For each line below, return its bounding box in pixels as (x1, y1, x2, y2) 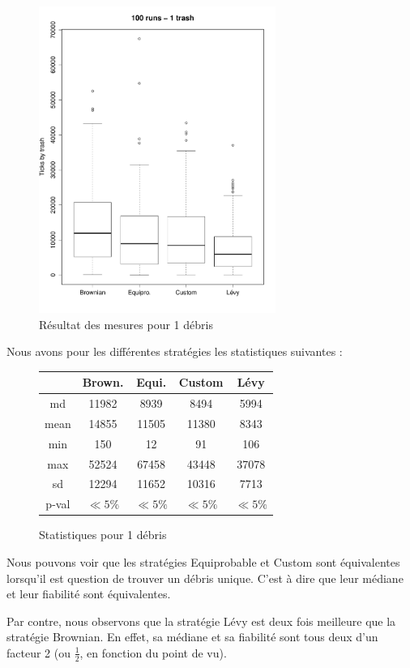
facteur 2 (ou (6, 644, 70, 661)
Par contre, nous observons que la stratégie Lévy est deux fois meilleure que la (6, 612, 396, 629)
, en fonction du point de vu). (79, 644, 227, 661)
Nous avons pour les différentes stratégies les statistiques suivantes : (6, 343, 343, 360)
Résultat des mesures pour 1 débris (39, 315, 213, 332)
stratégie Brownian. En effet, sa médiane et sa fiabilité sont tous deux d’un (6, 628, 378, 645)
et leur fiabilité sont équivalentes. (6, 585, 171, 602)
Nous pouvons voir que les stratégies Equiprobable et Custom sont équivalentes (6, 553, 400, 570)
